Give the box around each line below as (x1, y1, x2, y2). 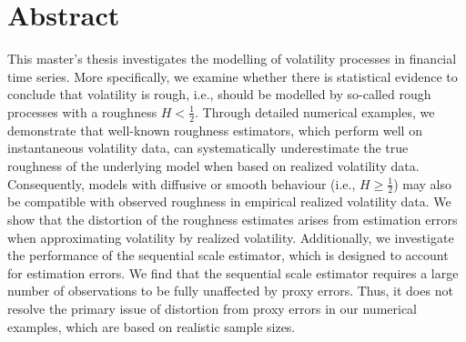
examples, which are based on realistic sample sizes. (7, 317, 296, 336)
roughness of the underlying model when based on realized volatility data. (7, 156, 420, 175)
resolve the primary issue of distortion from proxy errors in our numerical (7, 298, 418, 317)
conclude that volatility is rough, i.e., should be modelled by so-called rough (7, 85, 431, 104)
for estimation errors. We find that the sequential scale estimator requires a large (7, 263, 459, 282)
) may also (393, 174, 452, 193)
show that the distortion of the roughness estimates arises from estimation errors (7, 209, 458, 228)
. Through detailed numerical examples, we (195, 102, 435, 121)
